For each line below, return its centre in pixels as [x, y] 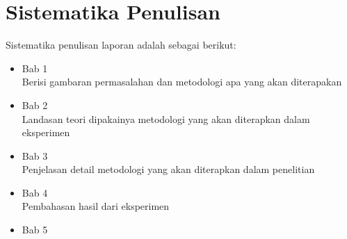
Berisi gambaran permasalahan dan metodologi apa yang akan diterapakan [182, 82]
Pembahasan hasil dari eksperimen [96, 206]
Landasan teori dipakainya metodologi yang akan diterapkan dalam [166, 118]
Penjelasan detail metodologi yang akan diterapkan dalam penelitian [168, 169]
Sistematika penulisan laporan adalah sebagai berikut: [121, 45]
